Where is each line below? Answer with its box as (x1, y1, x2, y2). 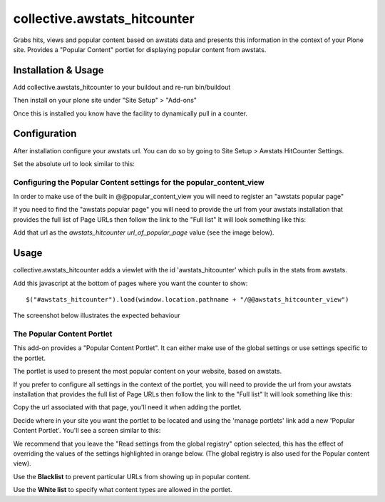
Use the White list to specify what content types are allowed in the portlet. (13, 486, 232, 494)
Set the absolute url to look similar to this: (13, 159, 135, 168)
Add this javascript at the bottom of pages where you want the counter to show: (13, 279, 248, 287)
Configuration (13, 128, 77, 140)
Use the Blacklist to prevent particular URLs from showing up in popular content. (13, 472, 251, 481)
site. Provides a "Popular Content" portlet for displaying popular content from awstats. (13, 45, 267, 53)
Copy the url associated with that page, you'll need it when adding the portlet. (13, 403, 242, 411)
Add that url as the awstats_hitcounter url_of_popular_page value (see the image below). (13, 228, 274, 237)
